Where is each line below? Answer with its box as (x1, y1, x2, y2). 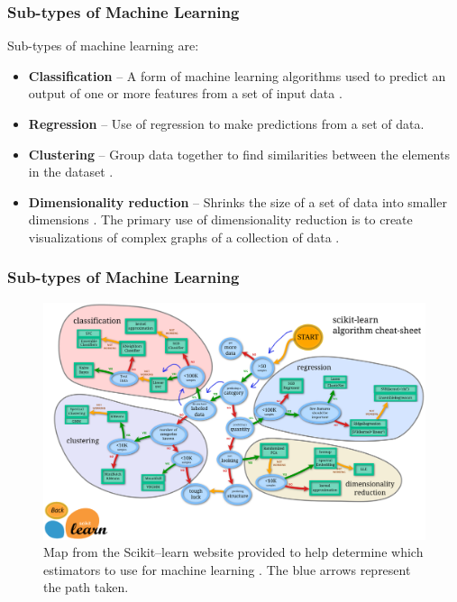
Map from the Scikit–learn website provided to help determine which (43, 543, 424, 561)
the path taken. (43, 578, 129, 597)
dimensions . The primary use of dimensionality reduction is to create (28, 210, 413, 229)
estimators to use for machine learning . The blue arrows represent (43, 560, 411, 579)
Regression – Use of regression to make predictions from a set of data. (28, 114, 425, 132)
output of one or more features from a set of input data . (28, 84, 343, 103)
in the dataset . (28, 162, 114, 181)
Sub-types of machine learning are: (7, 36, 199, 55)
